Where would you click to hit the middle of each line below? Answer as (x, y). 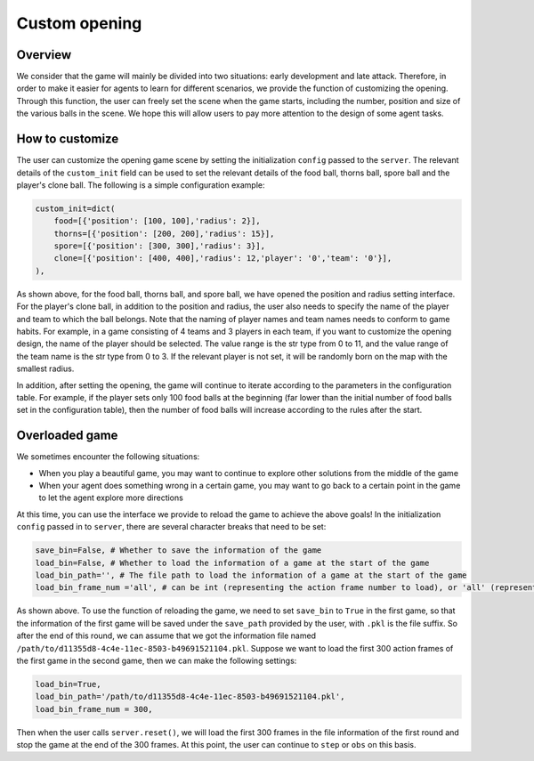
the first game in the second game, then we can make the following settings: (157, 660)
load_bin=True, (68, 684)
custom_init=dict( (75, 208)
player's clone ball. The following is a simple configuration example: (141, 185)
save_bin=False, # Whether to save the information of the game (178, 551)
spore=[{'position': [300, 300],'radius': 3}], (160, 246)
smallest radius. (45, 368)
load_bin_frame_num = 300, (94, 709)
